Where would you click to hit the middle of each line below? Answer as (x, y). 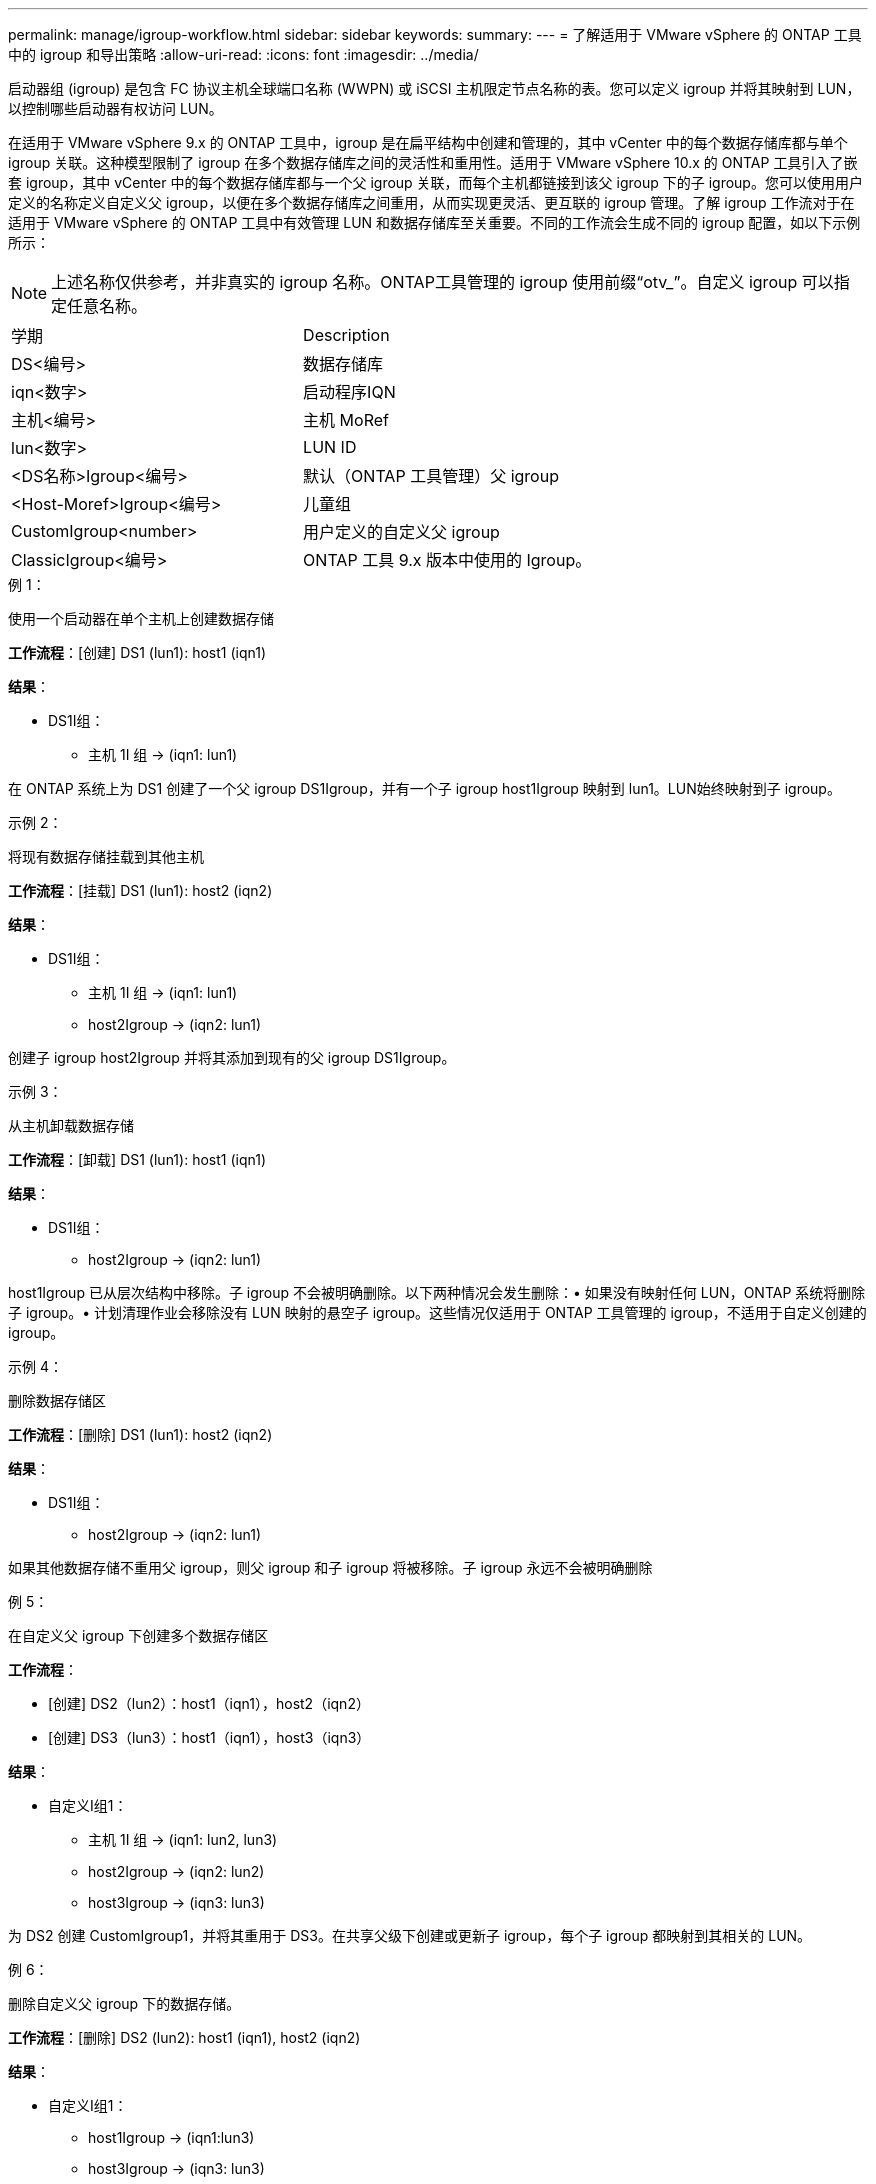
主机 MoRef (346, 420)
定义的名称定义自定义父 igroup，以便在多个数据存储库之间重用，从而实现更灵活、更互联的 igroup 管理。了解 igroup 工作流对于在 (431, 202)
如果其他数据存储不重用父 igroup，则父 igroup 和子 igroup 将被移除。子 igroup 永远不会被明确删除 (330, 1567)
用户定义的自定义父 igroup (401, 532)
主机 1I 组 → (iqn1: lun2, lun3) (183, 1839)
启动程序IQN (349, 392)
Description (346, 335)
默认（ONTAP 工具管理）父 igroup (431, 476)
